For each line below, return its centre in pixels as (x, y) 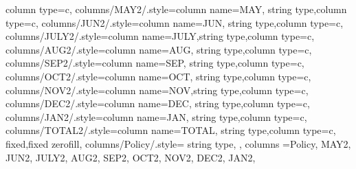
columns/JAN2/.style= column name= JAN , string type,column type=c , (156, 116)
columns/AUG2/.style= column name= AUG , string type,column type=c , (159, 49)
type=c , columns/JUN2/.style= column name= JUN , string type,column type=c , (175, 22)
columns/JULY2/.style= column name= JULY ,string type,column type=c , (160, 36)
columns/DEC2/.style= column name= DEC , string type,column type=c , (158, 103)
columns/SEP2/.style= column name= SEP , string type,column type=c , (155, 63)
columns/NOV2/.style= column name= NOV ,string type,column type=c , (157, 90)
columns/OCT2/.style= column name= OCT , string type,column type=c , (158, 76)
